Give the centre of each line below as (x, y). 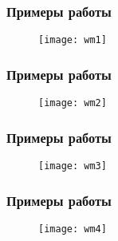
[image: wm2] (73, 103)
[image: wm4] (73, 229)
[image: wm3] (73, 166)
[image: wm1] (73, 40)
